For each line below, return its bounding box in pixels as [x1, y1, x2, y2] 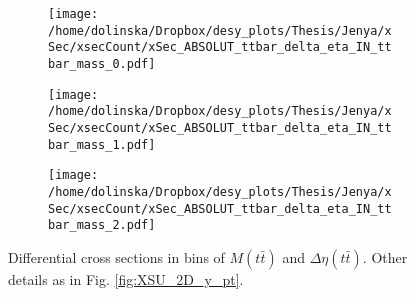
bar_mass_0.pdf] [48, 56, 156, 71]
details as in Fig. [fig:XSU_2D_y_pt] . [8, 268, 244, 289]
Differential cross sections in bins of [8, 246, 225, 267]
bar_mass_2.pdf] [48, 218, 156, 233]
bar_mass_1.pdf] [48, 137, 156, 152]
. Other [362, 246, 408, 267]
